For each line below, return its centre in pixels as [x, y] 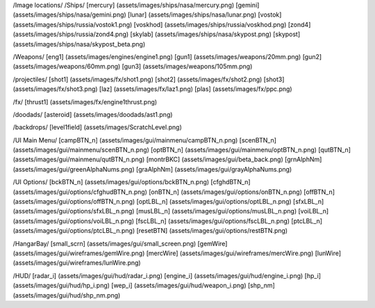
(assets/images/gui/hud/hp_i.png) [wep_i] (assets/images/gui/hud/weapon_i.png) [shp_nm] [144, 286]
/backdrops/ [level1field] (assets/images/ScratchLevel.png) [97, 127]
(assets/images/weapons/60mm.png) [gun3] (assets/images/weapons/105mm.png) [133, 67]
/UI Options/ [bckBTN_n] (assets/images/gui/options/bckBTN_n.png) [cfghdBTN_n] [132, 182]
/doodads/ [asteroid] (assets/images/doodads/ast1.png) [93, 114]
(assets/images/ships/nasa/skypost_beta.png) [79, 44]
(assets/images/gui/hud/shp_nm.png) [67, 295]
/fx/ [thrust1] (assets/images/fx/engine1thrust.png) [85, 102]
